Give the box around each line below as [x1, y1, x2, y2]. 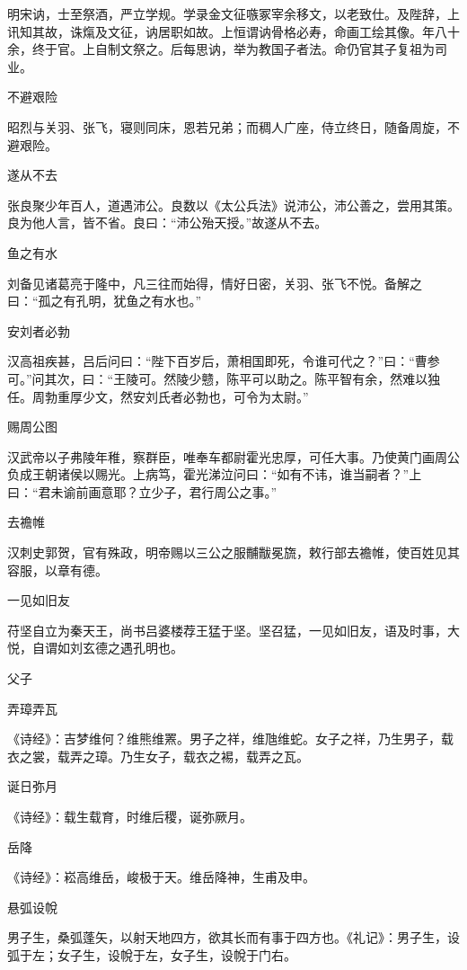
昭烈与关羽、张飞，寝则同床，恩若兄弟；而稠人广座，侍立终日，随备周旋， [7, 117, 447, 136]
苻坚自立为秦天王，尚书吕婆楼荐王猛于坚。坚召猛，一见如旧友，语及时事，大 [7, 620, 460, 639]
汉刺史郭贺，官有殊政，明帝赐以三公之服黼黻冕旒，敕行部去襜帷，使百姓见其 [7, 543, 460, 562]
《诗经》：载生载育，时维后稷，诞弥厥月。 [7, 807, 252, 825]
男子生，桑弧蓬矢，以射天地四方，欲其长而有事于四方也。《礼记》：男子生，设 [7, 928, 460, 947]
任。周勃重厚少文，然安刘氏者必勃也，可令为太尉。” [7, 387, 309, 405]
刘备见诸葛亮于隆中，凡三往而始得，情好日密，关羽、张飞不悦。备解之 [7, 273, 422, 292]
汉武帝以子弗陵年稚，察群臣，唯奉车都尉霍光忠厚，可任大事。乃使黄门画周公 [7, 447, 460, 466]
